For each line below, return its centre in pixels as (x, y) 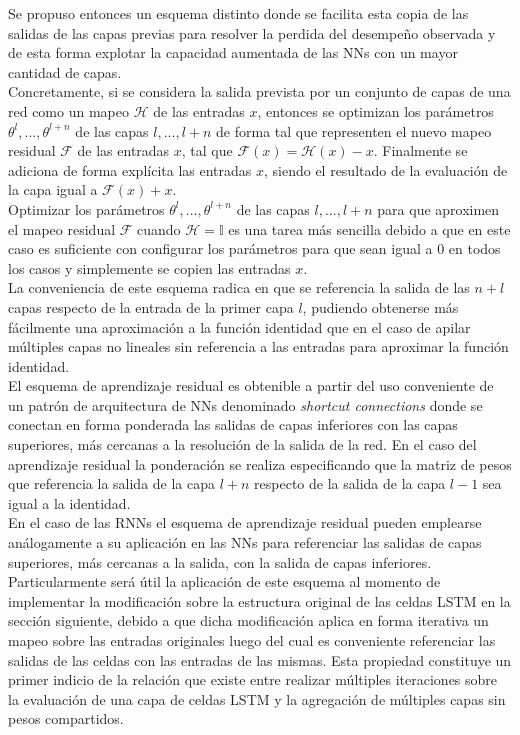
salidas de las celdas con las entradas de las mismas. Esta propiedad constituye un (260, 659)
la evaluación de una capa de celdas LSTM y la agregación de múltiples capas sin (257, 698)
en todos (474, 248)
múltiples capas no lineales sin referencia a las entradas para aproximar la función (258, 346)
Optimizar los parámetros (86, 208)
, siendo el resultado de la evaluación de (385, 169)
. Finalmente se (420, 150)
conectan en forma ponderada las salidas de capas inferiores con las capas (233, 424)
